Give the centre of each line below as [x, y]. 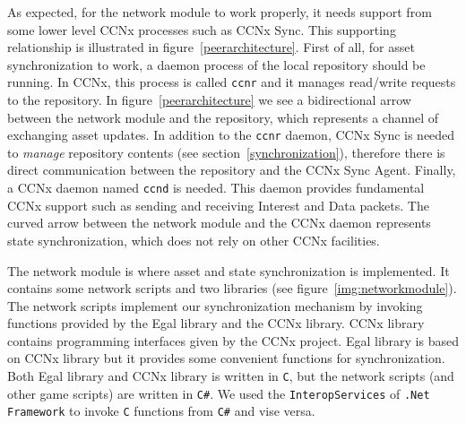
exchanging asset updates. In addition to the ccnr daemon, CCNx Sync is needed [231, 135]
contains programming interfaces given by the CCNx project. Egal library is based [233, 340]
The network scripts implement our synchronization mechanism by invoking [215, 305]
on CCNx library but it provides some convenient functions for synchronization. [226, 358]
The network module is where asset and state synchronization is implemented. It [229, 270]
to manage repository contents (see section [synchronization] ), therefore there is [226, 152]
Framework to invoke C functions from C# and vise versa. [161, 411]
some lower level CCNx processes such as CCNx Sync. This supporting [202, 29]
